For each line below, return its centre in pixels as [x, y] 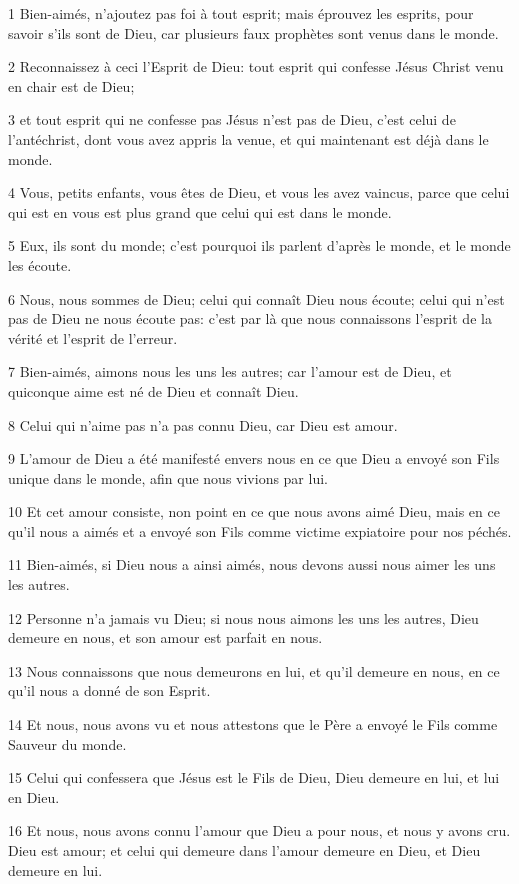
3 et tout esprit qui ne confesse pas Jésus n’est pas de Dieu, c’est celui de [232, 119]
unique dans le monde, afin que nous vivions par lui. [168, 477]
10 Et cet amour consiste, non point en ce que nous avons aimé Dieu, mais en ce [254, 511]
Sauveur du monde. [67, 743]
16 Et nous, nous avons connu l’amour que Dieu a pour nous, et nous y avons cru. [259, 830]
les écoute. [40, 264]
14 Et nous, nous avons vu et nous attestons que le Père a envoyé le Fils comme [253, 724]
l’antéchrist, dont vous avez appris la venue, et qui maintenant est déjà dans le [248, 138]
